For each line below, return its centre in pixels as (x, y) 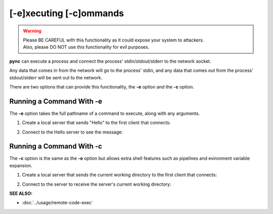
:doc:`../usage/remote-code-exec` (58, 203)
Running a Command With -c (56, 146)
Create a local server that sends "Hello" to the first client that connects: (96, 123)
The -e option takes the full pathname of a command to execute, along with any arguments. (105, 113)
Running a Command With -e (56, 101)
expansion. (21, 165)
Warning (32, 31)
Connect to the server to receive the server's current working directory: (97, 184)
